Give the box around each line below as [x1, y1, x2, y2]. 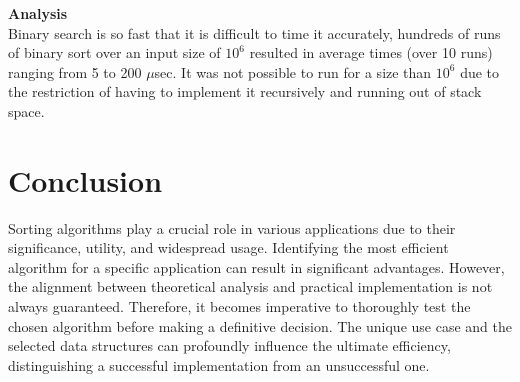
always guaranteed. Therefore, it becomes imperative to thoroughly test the [8, 296, 471, 317]
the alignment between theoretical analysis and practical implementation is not [8, 276, 493, 297]
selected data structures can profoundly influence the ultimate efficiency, [8, 335, 451, 356]
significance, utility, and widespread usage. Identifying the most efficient [8, 237, 449, 258]
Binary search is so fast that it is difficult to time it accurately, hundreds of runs [8, 22, 501, 43]
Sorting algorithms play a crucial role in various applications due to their [8, 217, 456, 238]
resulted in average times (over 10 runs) [249, 42, 493, 63]
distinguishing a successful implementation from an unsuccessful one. [8, 354, 430, 375]
